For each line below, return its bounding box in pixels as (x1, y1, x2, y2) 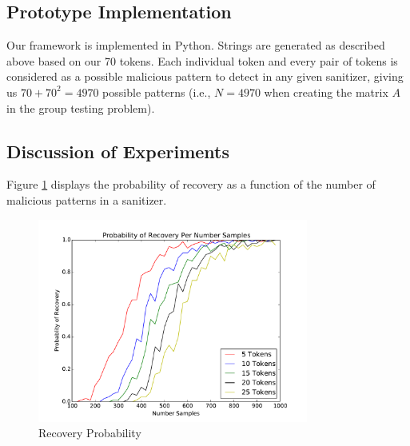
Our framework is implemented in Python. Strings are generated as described (6, 37, 385, 54)
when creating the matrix (264, 83, 388, 100)
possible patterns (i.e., (102, 83, 211, 100)
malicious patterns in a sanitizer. (6, 191, 167, 208)
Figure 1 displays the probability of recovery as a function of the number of (6, 176, 376, 193)
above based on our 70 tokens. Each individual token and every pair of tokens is (6, 52, 398, 69)
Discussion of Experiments (6, 138, 229, 163)
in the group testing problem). (6, 99, 155, 116)
